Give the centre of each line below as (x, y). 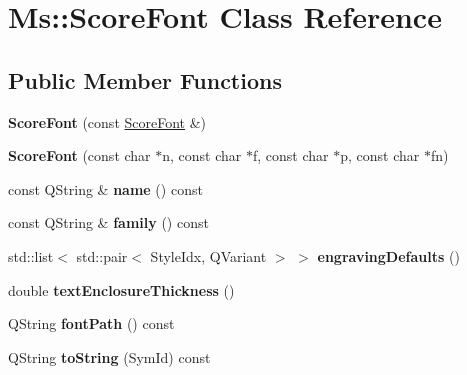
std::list (31, 255)
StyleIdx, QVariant (208, 255)
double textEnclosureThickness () (121, 289)
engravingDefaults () (388, 255)
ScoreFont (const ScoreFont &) (107, 121)
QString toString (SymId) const (109, 356)
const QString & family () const (108, 222)
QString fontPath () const (91, 323)
